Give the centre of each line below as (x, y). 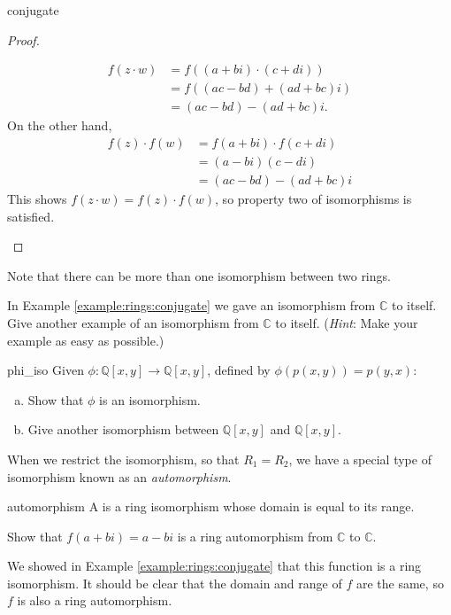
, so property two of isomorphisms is (313, 198)
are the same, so (400, 583)
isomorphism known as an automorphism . (119, 476)
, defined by (239, 370)
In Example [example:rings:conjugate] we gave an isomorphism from (191, 305)
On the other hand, (60, 125)
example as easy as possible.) (86, 340)
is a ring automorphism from (255, 536)
